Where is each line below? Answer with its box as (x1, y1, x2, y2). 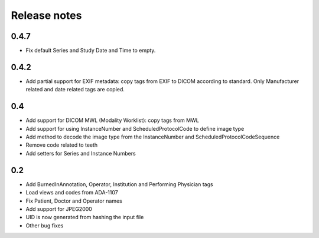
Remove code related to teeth (25, 141, 98, 148)
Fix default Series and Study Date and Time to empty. (25, 47, 156, 54)
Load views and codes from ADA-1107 (25, 189, 118, 196)
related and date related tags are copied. (25, 86, 125, 93)
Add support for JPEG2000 (25, 205, 93, 212)
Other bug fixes (25, 222, 64, 229)
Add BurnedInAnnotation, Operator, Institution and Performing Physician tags (25, 180, 213, 188)
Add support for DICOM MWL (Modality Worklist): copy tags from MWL (25, 117, 199, 124)
